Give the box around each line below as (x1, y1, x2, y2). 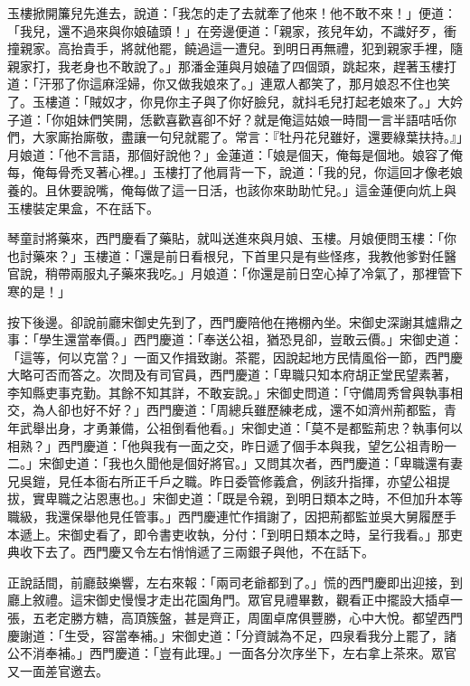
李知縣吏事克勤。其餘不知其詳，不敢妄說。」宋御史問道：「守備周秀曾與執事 (7, 382, 450, 401)
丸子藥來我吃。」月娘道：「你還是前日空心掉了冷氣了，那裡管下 (95, 264, 463, 283)
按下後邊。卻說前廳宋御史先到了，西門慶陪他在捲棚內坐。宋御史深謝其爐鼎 (7, 312, 450, 331)
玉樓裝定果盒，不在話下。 (7, 198, 159, 217)
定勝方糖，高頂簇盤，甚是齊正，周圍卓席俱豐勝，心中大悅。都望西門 (57, 608, 463, 626)
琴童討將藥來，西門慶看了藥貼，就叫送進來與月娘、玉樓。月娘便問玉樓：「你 (7, 229, 456, 248)
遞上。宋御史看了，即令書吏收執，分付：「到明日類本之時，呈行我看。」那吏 (19, 524, 463, 543)
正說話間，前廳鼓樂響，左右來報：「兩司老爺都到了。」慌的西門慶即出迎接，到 (7, 572, 463, 591)
